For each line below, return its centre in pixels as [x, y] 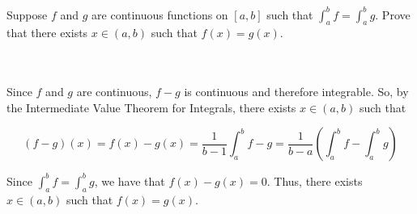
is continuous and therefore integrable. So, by [296, 92]
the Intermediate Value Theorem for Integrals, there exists [151, 107]
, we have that [130, 180]
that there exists [47, 33]
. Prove [393, 14]
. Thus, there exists [315, 180]
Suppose [27, 14]
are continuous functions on [160, 14]
